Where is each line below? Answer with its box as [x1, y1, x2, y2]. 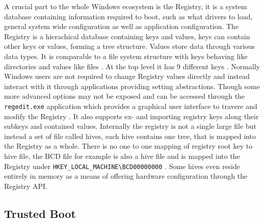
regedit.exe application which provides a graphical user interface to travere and [4, 100, 257, 111]
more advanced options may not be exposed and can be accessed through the [4, 91, 245, 101]
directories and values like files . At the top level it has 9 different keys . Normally [4, 61, 260, 71]
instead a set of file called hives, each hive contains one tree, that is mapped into [4, 130, 256, 141]
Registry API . [4, 180, 47, 191]
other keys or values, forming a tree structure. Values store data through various [4, 41, 255, 51]
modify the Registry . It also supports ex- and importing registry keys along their [4, 110, 259, 121]
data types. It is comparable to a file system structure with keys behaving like [4, 50, 248, 61]
